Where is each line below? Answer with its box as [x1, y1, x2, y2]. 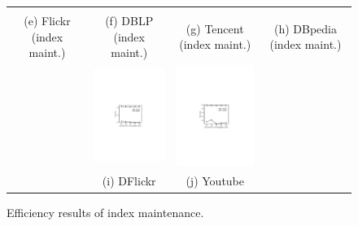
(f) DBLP [105, 12, 154, 28]
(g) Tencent [186, 20, 244, 37]
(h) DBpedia [273, 20, 337, 37]
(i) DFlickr [102, 172, 156, 189]
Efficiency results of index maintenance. [7, 203, 204, 220]
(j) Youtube [186, 172, 245, 189]
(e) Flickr [24, 12, 71, 28]
